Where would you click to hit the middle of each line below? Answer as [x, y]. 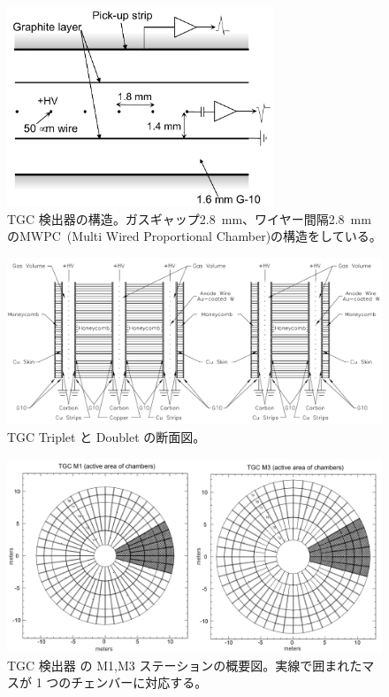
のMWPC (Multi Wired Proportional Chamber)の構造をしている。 [194, 236]
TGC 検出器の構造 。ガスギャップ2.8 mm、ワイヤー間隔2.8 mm [189, 218]
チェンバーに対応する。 [139, 682]
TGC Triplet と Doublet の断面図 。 [107, 436]
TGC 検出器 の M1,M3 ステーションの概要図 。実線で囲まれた [185, 665]
